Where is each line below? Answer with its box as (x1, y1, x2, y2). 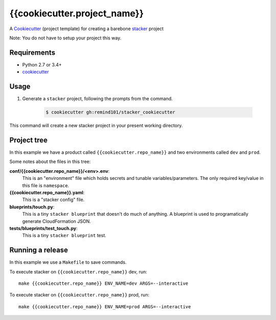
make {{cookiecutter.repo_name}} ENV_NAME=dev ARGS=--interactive (18, 281, 189, 286)
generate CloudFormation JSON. (22, 218, 91, 224)
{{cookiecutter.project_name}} (9, 8, 144, 19)
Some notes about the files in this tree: (9, 158, 91, 165)
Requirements (9, 48, 56, 57)
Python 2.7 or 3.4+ (22, 61, 62, 67)
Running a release (9, 246, 68, 255)
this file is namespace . (22, 182, 70, 189)
